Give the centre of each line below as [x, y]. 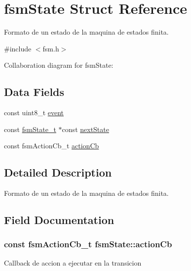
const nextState [85, 129]
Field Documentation [59, 220]
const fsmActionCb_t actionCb [52, 146]
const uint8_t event [34, 113]
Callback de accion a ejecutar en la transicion [73, 262]
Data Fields [34, 92]
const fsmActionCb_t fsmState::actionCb [88, 244]
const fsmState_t [30, 129]
